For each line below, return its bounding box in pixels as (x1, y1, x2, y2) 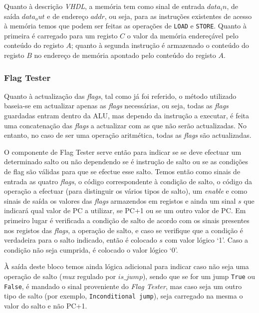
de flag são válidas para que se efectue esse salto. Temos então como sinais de (4, 166, 241, 176)
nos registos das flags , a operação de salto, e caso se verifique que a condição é (4, 225, 243, 235)
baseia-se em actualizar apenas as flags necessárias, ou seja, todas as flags (4, 100, 229, 111)
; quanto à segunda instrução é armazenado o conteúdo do (71, 40, 249, 50)
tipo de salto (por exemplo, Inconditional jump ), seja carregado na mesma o (4, 291, 243, 301)
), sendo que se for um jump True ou (142, 271, 256, 281)
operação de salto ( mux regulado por (4, 271, 116, 281)
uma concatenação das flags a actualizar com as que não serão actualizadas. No (4, 120, 247, 130)
